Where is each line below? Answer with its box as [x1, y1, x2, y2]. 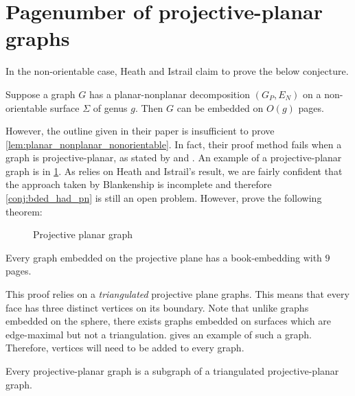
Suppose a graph [5, 86, 76, 101]
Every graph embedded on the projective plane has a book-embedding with [5, 250, 322, 264]
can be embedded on [176, 100, 264, 115]
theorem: [5, 204, 43, 218]
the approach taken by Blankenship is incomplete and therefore [5, 177, 272, 191]
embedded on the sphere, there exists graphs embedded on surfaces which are [5, 314, 331, 328]
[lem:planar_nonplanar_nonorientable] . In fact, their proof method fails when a [5, 137, 342, 151]
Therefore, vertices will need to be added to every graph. [5, 340, 244, 355]
